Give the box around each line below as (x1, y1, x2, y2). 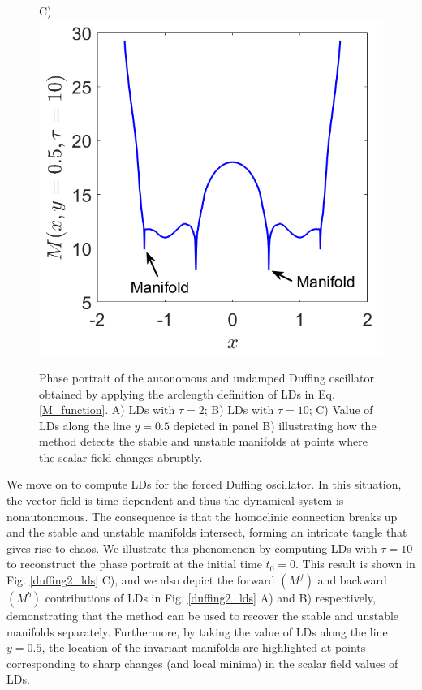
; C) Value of (308, 401, 373, 418)
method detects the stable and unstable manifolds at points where (39, 433, 368, 450)
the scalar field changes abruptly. (39, 448, 203, 465)
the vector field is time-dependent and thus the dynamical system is (6, 492, 344, 509)
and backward (317, 571, 387, 589)
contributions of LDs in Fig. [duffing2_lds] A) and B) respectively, (45, 589, 376, 606)
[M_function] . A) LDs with (39, 401, 175, 418)
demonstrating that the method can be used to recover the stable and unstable (6, 607, 399, 624)
